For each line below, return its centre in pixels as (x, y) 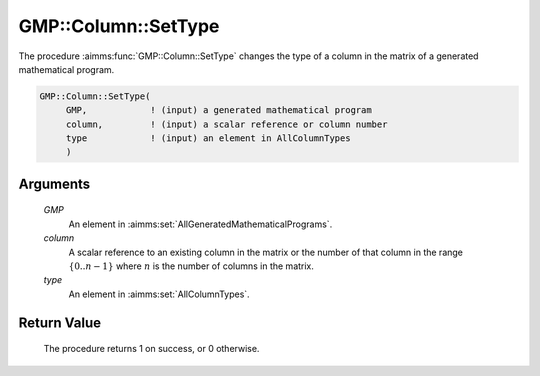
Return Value (60, 322)
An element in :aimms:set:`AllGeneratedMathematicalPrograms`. (200, 224)
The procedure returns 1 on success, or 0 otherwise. (151, 349)
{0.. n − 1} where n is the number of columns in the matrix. (191, 266)
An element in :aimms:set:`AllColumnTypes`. (159, 294)
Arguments (54, 183)
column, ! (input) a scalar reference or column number (226, 124)
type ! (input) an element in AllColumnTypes (208, 138)
